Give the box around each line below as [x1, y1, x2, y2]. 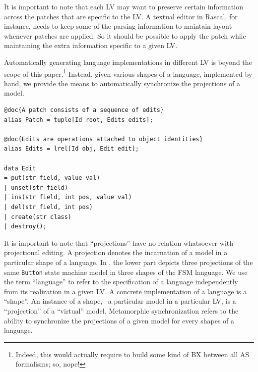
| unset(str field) [4, 184, 68, 191]
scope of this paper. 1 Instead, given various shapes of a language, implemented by [4, 67, 253, 79]
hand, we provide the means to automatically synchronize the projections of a [4, 78, 240, 88]
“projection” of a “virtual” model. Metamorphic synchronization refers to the [4, 305, 239, 316]
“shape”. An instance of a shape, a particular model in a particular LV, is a [4, 296, 236, 306]
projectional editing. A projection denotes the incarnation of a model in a [4, 247, 228, 258]
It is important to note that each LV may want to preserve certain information [4, 1, 243, 11]
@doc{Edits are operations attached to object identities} [4, 135, 203, 143]
